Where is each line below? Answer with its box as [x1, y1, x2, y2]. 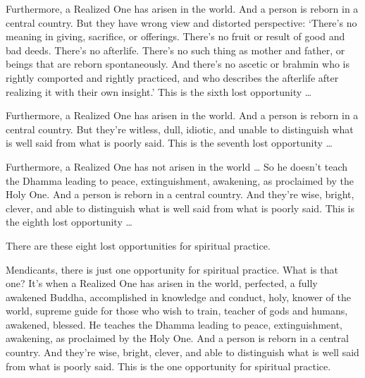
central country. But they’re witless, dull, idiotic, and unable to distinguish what [6, 121, 354, 136]
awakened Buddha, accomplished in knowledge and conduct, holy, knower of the [6, 289, 351, 304]
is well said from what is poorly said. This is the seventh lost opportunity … [6, 135, 333, 150]
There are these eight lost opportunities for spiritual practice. [6, 238, 271, 252]
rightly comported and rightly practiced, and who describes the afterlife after [6, 70, 339, 85]
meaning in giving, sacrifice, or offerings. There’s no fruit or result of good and [6, 29, 345, 44]
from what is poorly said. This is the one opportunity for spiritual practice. [6, 358, 331, 373]
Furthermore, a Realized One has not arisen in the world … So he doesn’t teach [6, 159, 348, 173]
